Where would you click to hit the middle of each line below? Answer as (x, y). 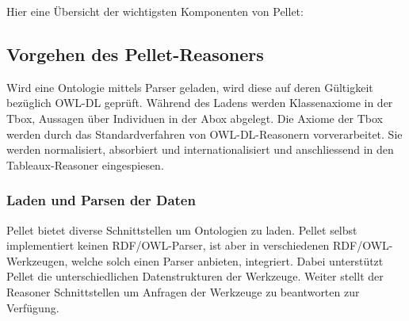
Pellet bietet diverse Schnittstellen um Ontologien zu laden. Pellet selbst (182, 229)
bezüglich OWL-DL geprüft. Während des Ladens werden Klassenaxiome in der (200, 103)
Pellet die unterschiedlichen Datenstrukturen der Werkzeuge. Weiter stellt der (195, 276)
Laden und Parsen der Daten (101, 200)
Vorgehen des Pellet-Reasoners (135, 53)
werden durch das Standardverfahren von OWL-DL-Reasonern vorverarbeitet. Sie (204, 134)
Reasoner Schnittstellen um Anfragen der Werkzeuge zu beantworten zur (183, 291)
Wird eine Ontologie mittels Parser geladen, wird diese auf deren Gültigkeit (190, 87)
